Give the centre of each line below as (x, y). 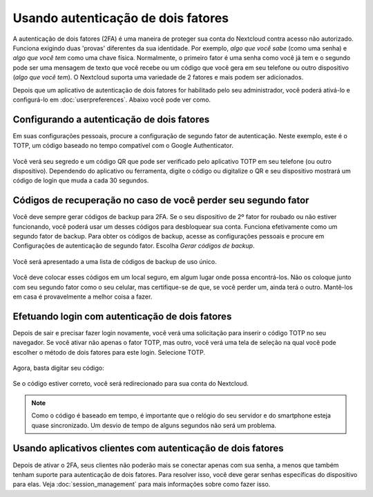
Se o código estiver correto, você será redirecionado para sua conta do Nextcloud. (131, 384)
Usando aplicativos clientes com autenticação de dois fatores (148, 448)
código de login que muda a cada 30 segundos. (81, 180)
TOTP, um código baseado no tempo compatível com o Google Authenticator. (123, 146)
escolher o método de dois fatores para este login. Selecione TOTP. (109, 352)
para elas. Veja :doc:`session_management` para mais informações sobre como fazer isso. (142, 485)
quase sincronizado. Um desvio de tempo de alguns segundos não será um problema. (154, 425)
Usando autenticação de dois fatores (121, 18)
